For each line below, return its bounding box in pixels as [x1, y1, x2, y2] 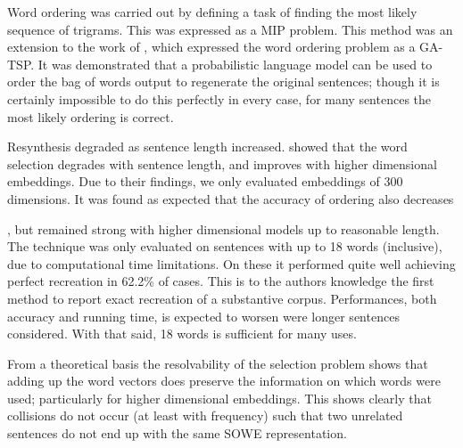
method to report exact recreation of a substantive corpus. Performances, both [7, 289, 437, 307]
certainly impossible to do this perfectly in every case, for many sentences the [7, 89, 432, 108]
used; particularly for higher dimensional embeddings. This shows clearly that [7, 388, 432, 407]
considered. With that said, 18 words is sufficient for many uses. [7, 324, 357, 343]
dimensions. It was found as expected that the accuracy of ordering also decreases [7, 189, 454, 208]
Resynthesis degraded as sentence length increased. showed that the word [7, 137, 408, 156]
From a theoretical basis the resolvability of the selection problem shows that [7, 354, 428, 372]
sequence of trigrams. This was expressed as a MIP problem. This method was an [7, 20, 453, 38]
